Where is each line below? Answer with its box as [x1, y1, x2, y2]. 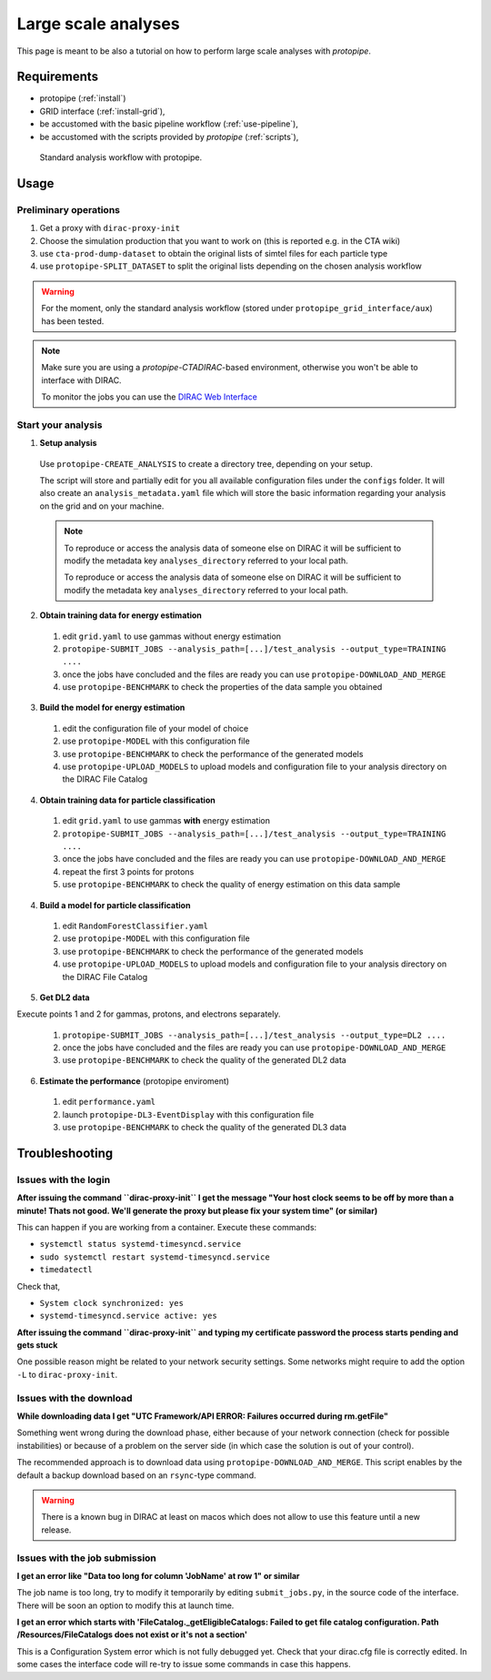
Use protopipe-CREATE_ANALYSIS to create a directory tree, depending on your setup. [39, 458, 373, 469]
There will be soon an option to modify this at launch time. [16, 1600, 235, 1611]
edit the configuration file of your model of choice [62, 723, 249, 734]
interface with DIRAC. [41, 374, 122, 386]
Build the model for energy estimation [39, 702, 185, 713]
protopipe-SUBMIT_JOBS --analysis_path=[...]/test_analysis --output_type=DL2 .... [62, 1029, 446, 1040]
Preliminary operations [16, 203, 120, 216]
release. [41, 1524, 72, 1535]
